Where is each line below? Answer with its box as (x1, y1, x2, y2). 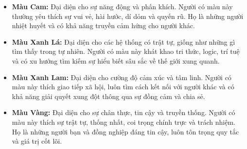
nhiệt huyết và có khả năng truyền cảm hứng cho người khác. (12, 20, 195, 31)
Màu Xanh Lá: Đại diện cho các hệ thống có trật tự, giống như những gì (12, 36, 235, 47)
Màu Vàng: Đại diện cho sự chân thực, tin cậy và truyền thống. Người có (12, 107, 235, 117)
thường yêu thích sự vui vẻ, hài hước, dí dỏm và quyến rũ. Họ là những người (12, 11, 244, 21)
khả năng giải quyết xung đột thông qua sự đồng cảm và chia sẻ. (12, 91, 205, 101)
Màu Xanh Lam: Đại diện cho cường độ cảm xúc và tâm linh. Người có (12, 72, 231, 82)
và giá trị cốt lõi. (12, 136, 62, 146)
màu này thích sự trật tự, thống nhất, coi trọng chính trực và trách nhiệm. (12, 116, 235, 127)
